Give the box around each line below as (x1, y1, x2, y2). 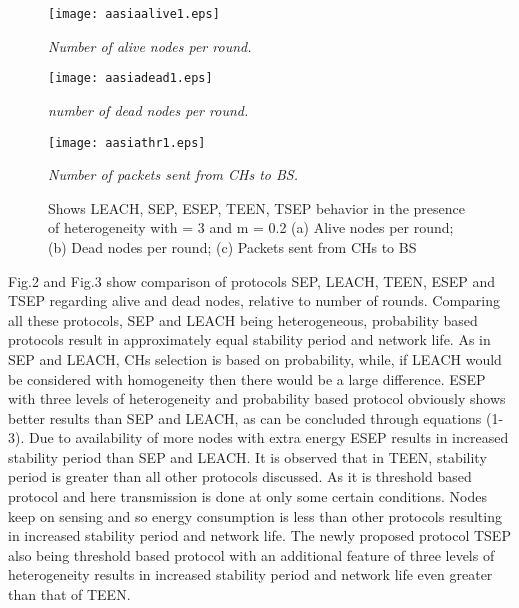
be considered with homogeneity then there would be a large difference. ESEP (8, 368, 486, 389)
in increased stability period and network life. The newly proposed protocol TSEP (8, 525, 511, 546)
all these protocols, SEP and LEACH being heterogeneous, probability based (8, 309, 478, 330)
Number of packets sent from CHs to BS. (48, 164, 299, 185)
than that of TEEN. (8, 584, 131, 605)
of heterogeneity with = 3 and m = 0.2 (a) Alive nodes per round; (48, 217, 454, 238)
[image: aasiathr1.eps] (48, 135, 206, 150)
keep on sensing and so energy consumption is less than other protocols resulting (8, 505, 502, 526)
